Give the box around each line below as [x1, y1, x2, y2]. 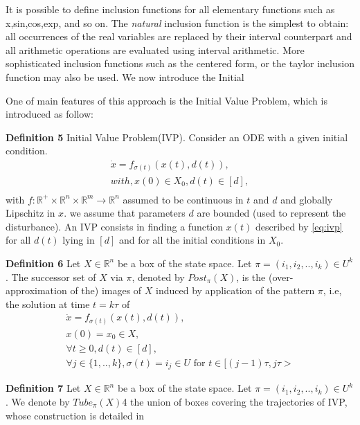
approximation [6, 283, 67, 298]
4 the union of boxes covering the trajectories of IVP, [122, 394, 348, 408]
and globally [280, 192, 333, 206]
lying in [62, 233, 95, 247]
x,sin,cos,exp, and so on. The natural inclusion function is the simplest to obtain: [6, 15, 349, 30]
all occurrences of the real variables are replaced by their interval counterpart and [6, 29, 352, 44]
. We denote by [6, 394, 70, 408]
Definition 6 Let [6, 255, 81, 270]
